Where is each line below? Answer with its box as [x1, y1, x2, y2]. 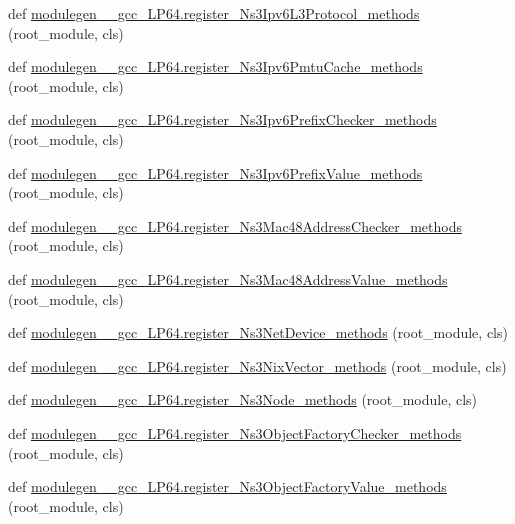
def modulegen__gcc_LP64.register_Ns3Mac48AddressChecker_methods [8, 215, 462, 236]
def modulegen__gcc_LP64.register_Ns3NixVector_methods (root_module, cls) [8, 355, 507, 376]
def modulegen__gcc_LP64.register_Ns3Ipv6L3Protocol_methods [8, 3, 420, 23]
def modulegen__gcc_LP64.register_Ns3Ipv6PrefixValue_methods [8, 162, 423, 183]
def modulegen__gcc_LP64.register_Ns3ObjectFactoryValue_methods [8, 476, 447, 497]
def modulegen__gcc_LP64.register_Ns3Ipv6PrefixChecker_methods [8, 109, 437, 130]
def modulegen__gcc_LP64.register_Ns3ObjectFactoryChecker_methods [8, 422, 462, 443]
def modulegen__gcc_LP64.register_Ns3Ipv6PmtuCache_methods [8, 56, 423, 77]
